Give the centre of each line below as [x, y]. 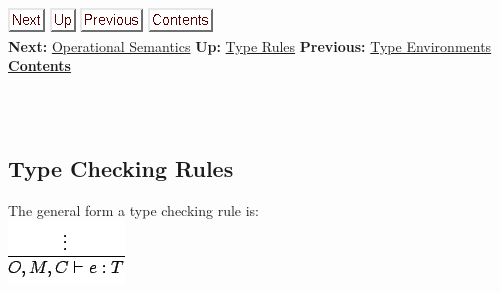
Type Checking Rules [121, 168]
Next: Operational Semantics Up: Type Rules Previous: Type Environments [250, 45]
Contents [39, 65]
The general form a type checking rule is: [134, 209]
